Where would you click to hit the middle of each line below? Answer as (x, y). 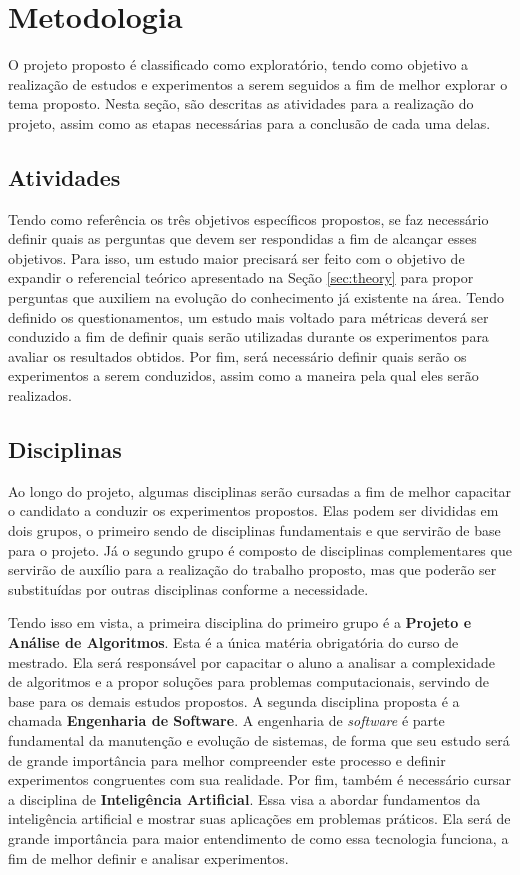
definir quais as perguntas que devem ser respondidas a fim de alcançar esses (242, 238)
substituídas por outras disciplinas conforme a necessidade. (188, 588)
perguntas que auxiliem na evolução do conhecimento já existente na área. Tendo (256, 297)
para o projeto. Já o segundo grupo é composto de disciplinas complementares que (260, 549)
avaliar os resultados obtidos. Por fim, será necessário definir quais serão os (237, 355)
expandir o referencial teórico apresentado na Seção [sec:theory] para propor (241, 277)
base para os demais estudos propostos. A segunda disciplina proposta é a (234, 700)
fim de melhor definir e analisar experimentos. (148, 857)
